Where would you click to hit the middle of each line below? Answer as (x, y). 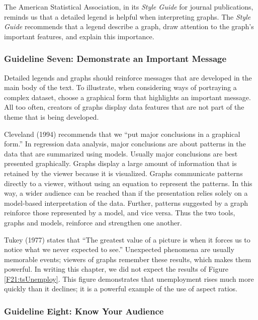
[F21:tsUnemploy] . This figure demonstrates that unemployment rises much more (129, 278)
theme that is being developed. (52, 116)
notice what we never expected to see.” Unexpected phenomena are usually (119, 249)
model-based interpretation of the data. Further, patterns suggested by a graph (126, 203)
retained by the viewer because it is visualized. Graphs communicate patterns (123, 173)
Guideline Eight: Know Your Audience (84, 311)
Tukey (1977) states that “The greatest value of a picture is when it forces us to (127, 239)
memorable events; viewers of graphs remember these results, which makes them (128, 259)
